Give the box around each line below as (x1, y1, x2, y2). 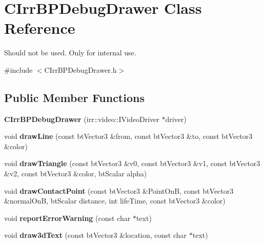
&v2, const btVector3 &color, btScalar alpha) (4, 168, 147, 179)
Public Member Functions (4, 89, 145, 105)
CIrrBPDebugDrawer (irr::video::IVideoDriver (4, 113, 159, 124)
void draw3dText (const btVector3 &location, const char (4, 230, 187, 240)
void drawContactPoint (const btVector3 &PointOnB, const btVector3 (4, 185, 234, 196)
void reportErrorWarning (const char (4, 212, 131, 223)
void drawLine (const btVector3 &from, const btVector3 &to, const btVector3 (4, 131, 253, 141)
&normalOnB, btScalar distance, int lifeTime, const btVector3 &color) (4, 195, 226, 206)
